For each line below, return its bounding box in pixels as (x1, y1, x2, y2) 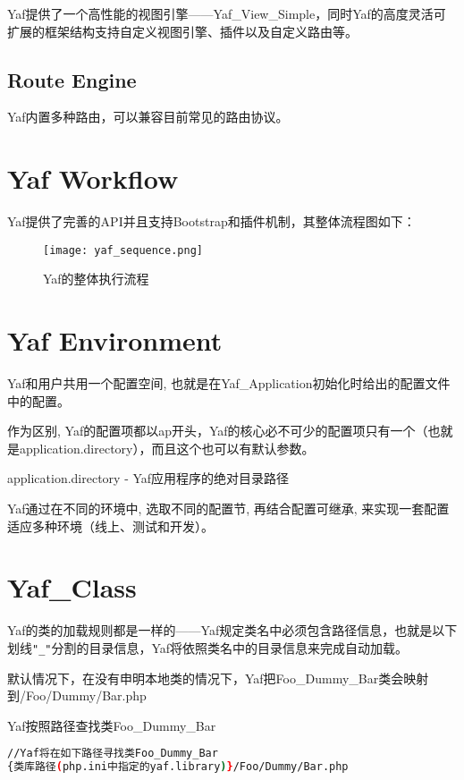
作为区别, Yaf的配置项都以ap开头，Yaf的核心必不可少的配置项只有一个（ (7, 421, 428, 440)
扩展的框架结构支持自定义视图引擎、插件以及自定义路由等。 (7, 21, 358, 40)
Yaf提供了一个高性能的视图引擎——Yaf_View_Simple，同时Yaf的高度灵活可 (7, 4, 446, 22)
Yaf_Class (7, 569, 137, 606)
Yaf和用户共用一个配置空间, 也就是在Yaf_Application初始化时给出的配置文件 (7, 374, 451, 393)
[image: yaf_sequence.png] (43, 243, 203, 257)
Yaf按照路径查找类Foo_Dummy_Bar (7, 716, 216, 734)
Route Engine (7, 65, 137, 93)
